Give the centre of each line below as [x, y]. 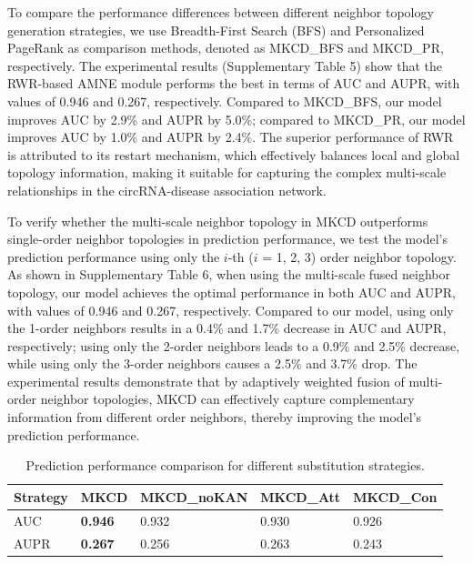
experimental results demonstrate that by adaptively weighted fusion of [206, 381]
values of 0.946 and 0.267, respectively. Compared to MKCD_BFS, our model [225, 101]
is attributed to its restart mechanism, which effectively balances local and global [234, 154]
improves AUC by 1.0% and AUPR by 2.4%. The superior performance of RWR [231, 137]
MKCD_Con [395, 496]
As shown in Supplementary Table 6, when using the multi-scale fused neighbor [229, 274]
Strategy [41, 496]
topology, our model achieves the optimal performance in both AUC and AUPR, [231, 292]
